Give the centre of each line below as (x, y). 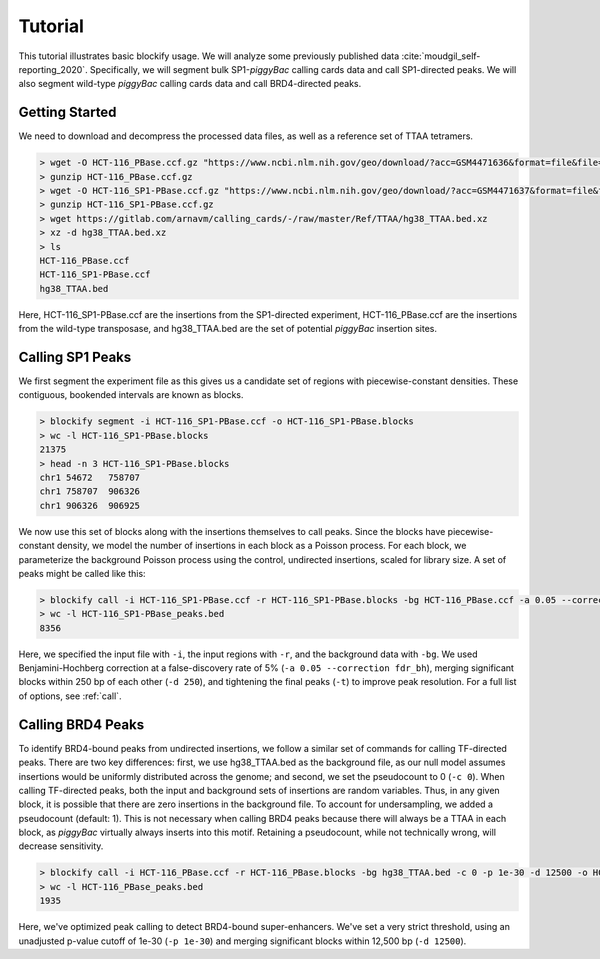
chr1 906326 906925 (89, 505)
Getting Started (67, 112)
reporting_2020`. (53, 69)
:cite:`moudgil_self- (441, 56)
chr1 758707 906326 (89, 491)
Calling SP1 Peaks (75, 356)
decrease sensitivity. (61, 846)
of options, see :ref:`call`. (70, 696)
